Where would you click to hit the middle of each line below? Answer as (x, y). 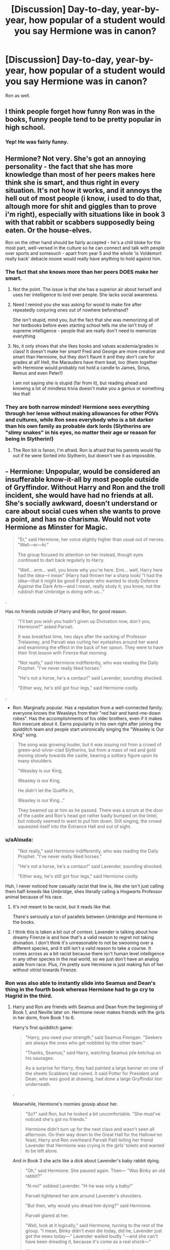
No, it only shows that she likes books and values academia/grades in (86, 346)
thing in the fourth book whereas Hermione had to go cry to (80, 989)
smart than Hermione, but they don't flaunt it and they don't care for (83, 357)
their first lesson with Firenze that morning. (63, 653)
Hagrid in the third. (29, 996)
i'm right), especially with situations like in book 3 (85, 214)
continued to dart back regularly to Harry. (61, 560)
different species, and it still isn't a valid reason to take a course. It (82, 948)
